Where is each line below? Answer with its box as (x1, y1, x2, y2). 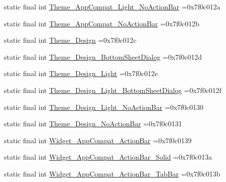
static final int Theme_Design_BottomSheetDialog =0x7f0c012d (4, 51, 202, 62)
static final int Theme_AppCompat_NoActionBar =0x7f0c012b (4, 18, 200, 28)
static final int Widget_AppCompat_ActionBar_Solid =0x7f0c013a (4, 152, 212, 162)
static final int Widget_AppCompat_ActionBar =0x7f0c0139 (4, 135, 192, 145)
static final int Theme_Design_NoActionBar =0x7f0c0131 (4, 118, 182, 129)
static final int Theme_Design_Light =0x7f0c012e (4, 68, 158, 79)
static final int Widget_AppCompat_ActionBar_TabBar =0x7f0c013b (4, 168, 221, 179)
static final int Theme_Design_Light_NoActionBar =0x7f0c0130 (4, 101, 204, 112)
